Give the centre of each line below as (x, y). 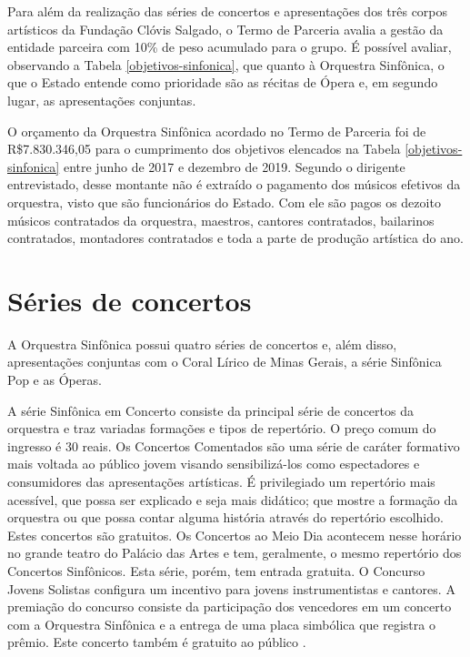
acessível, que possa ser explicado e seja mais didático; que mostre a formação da (233, 499)
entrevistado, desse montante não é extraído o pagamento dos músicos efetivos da (234, 184)
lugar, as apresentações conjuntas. (102, 100)
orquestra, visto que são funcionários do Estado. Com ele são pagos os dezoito (224, 202)
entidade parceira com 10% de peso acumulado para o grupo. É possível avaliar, (230, 47)
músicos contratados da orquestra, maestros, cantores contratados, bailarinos (221, 220)
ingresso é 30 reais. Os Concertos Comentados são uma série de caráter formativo (234, 445)
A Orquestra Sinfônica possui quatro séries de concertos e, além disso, (202, 344)
